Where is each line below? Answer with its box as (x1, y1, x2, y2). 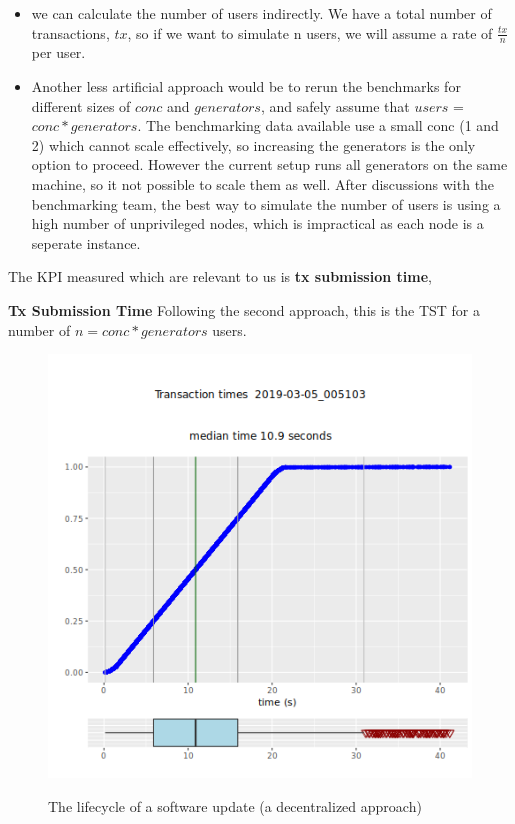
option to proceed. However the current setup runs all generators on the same (31, 154, 508, 175)
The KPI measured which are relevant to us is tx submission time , (8, 266, 432, 287)
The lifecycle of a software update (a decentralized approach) (48, 795, 422, 816)
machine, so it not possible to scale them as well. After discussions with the (31, 173, 495, 194)
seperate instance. (31, 232, 141, 253)
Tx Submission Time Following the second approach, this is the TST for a (8, 299, 480, 320)
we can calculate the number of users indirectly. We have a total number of (31, 3, 492, 23)
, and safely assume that (260, 95, 410, 116)
